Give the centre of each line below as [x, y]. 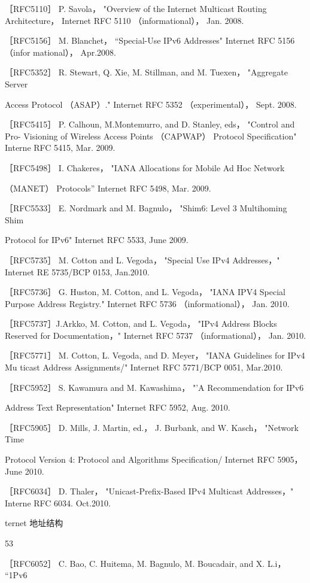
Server [16, 83]
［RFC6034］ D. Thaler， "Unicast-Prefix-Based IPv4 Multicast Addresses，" [149, 491]
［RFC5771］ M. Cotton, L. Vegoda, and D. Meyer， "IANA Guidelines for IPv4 [155, 355]
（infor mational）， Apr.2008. [61, 52]
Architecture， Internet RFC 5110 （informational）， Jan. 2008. [124, 20]
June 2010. [25, 471]
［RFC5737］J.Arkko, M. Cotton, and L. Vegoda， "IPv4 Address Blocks [141, 324]
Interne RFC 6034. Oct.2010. [58, 502]
